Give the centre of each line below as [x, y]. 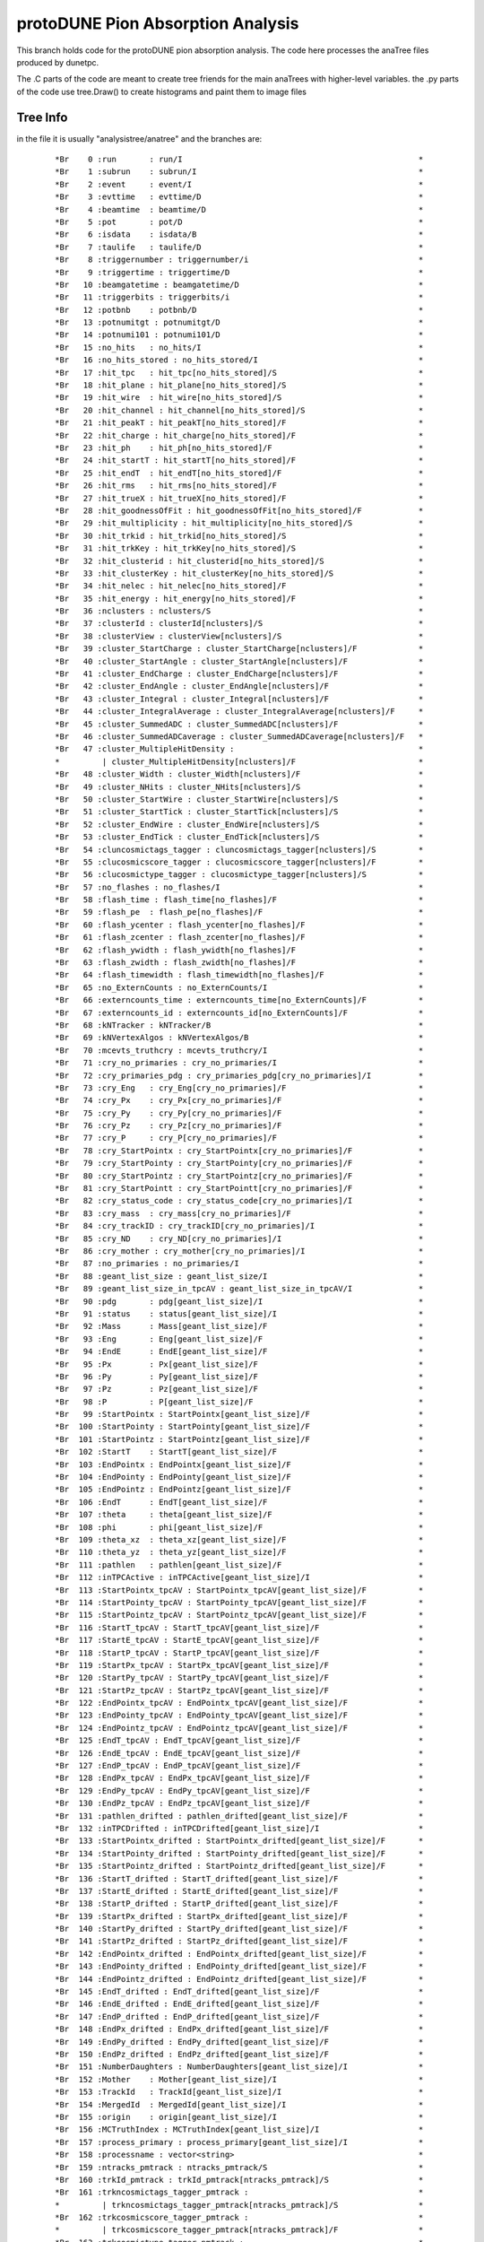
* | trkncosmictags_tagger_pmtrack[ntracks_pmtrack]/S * [239, 2205]
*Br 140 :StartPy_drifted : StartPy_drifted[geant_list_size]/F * [239, 1929]
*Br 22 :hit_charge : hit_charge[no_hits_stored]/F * [239, 435]
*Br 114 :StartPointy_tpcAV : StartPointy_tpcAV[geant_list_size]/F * [239, 1602]
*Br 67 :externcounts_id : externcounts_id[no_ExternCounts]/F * [239, 1012]
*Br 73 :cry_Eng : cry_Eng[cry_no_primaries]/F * [239, 1088]
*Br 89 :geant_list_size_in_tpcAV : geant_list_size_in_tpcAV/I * [239, 1289]
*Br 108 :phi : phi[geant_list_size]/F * [239, 1527]
